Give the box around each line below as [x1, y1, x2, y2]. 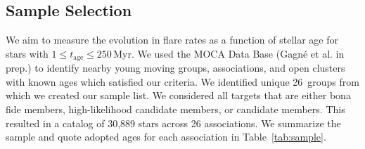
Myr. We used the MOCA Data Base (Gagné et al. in [113, 46, 345, 60]
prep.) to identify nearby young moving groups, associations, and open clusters [6, 60, 345, 75]
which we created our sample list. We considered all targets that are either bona [6, 88, 351, 103]
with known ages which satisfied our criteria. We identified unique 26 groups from [6, 74, 359, 89]
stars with [6, 46, 49, 60]
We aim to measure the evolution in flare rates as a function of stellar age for [6, 32, 338, 47]
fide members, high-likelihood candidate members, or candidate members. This [6, 102, 345, 117]
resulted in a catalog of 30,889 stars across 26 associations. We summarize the [6, 115, 341, 130]
